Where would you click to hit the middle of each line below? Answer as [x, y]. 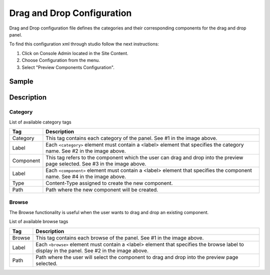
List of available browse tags [39, 221]
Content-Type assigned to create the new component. [109, 183]
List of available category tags [40, 122]
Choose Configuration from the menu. [61, 60]
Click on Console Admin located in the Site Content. [75, 53]
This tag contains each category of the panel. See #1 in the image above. [131, 138]
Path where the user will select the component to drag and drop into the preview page [137, 257]
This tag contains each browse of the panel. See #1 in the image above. [120, 237]
